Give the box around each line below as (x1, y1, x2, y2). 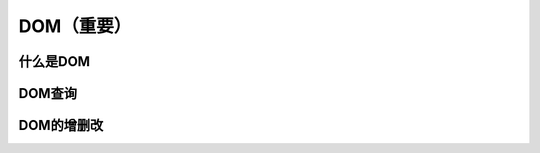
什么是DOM (18, 53, 90, 70)
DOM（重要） (18, 15, 132, 37)
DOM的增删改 (18, 117, 104, 134)
